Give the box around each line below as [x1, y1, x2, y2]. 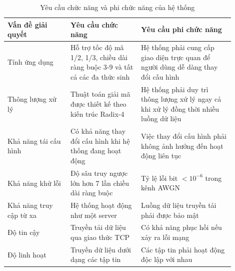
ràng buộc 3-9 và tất [70, 62, 133, 72]
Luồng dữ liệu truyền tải [141, 199, 216, 210]
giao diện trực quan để [141, 52, 210, 62]
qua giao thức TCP [70, 231, 130, 242]
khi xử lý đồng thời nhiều [141, 103, 219, 114]
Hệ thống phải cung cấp [141, 42, 214, 53]
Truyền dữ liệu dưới [70, 244, 131, 254]
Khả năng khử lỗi [7, 177, 61, 188]
